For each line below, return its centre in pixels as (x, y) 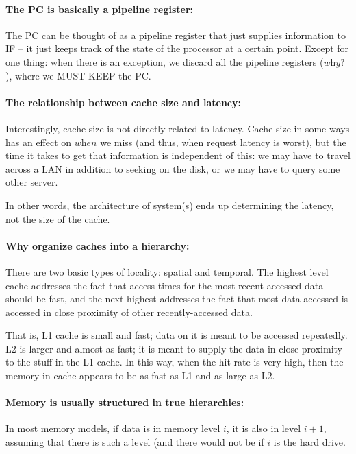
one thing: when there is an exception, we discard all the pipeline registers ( (165, 61)
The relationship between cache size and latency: (123, 102)
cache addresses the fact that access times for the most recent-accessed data (165, 285)
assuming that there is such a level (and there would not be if (135, 442)
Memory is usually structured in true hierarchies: (125, 402)
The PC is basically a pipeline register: (100, 9)
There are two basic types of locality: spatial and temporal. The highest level (167, 271)
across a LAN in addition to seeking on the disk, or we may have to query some (173, 168)
